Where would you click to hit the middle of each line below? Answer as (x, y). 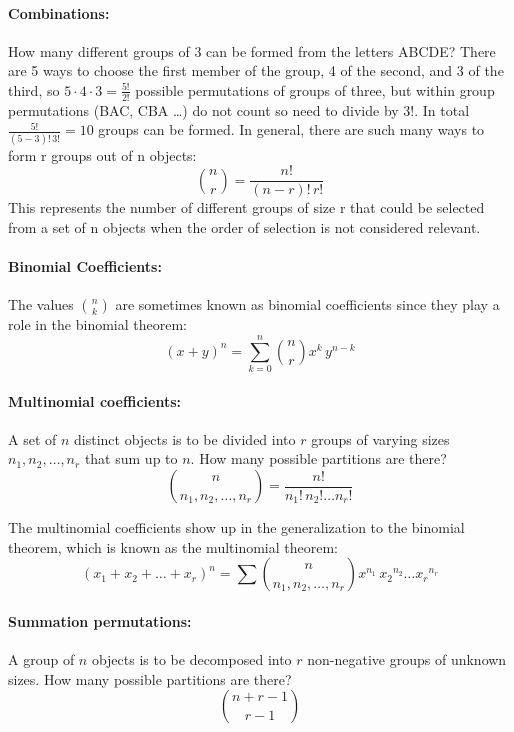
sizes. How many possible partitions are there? (150, 678)
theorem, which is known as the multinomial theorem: (173, 546)
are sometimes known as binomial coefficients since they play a (307, 304)
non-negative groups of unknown (407, 659)
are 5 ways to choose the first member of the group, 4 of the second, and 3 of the (256, 70)
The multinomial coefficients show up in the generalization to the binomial (236, 527)
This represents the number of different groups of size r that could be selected (246, 207)
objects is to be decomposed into (191, 659)
